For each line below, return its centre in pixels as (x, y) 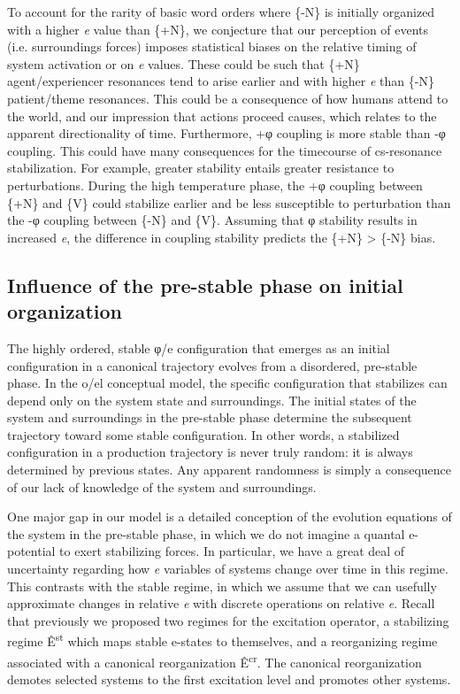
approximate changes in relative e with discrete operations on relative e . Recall (221, 603)
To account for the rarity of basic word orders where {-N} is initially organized (221, 12)
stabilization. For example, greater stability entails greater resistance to (201, 168)
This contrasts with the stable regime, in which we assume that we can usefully (222, 586)
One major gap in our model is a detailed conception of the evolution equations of (230, 517)
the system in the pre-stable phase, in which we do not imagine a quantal (206, 533)
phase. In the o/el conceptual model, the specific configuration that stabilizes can (227, 383)
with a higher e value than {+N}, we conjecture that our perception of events (218, 29)
